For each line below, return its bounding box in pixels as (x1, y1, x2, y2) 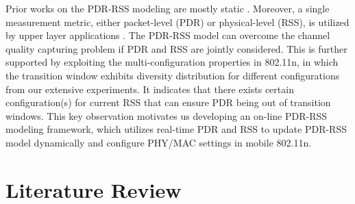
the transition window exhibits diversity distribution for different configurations (5, 68, 340, 82)
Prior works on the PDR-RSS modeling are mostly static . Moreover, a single (5, 1, 330, 15)
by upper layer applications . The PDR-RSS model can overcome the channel (5, 28, 330, 42)
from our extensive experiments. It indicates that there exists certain (5, 81, 294, 96)
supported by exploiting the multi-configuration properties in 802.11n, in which (5, 55, 339, 69)
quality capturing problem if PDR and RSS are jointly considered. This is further (5, 41, 347, 55)
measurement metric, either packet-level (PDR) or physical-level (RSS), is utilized (5, 14, 350, 29)
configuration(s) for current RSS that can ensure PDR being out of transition (5, 95, 331, 110)
